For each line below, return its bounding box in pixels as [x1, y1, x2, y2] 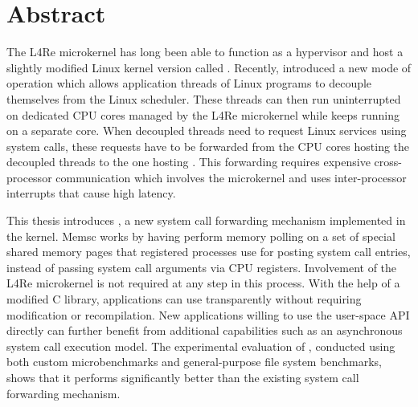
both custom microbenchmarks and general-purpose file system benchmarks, [6, 353, 382, 370]
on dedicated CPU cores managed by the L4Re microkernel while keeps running [6, 106, 400, 123]
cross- [374, 153, 402, 170]
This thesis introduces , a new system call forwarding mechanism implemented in [6, 212, 406, 229]
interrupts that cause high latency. [6, 185, 176, 201]
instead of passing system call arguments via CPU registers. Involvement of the [6, 258, 397, 275]
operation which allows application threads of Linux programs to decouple [6, 75, 372, 92]
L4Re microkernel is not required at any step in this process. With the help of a [6, 275, 400, 291]
